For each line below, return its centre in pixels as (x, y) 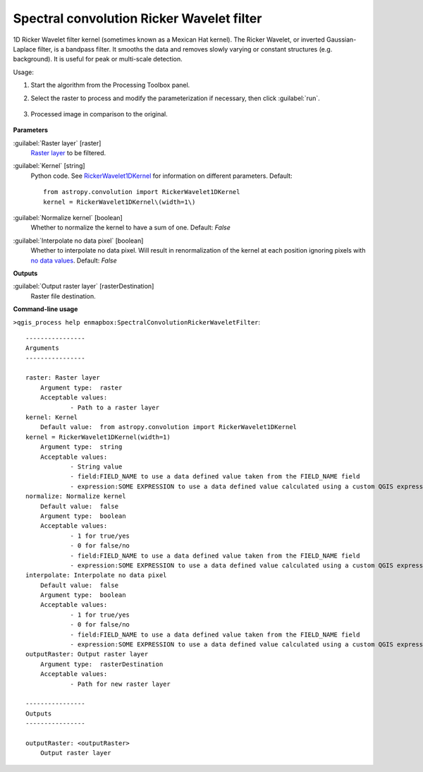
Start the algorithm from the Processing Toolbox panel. (110, 85)
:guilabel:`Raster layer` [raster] (57, 143)
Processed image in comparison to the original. (99, 114)
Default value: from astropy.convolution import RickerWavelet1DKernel (168, 427)
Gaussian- (342, 40)
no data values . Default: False (74, 260)
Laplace (25, 49)
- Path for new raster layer (120, 684)
